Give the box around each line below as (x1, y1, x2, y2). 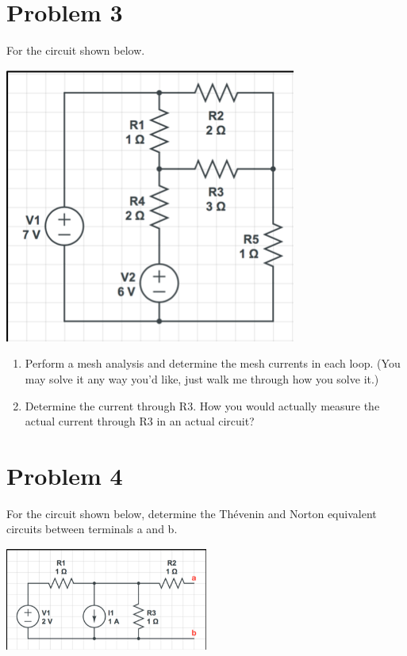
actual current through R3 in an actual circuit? (25, 413, 255, 429)
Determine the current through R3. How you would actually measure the (25, 397, 380, 414)
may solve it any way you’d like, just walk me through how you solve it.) (25, 370, 379, 387)
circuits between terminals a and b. (6, 521, 178, 537)
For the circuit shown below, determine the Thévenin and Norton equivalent (6, 505, 377, 521)
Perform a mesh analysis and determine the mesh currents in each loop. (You (25, 355, 401, 372)
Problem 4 (6, 459, 123, 491)
